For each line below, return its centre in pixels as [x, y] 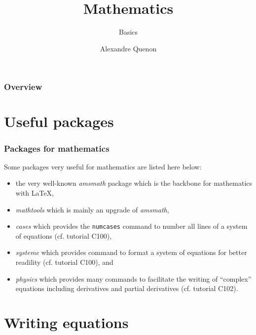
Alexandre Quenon [128, 48]
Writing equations [66, 322]
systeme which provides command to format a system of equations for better [131, 252]
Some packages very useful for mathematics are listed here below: [103, 166]
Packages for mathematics [57, 148]
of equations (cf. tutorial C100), [63, 235]
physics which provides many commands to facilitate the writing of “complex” [133, 278]
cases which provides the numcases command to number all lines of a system [131, 226]
